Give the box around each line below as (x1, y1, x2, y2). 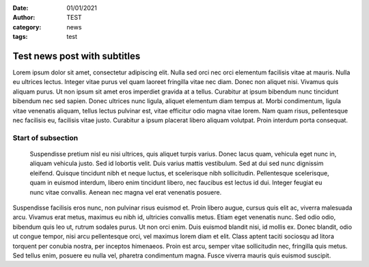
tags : (12, 33, 28, 41)
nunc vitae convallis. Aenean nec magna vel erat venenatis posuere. (29, 188, 222, 196)
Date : (12, 4, 29, 12)
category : (12, 23, 42, 31)
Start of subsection (12, 133, 79, 143)
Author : (12, 14, 36, 22)
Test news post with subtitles (12, 50, 141, 61)
